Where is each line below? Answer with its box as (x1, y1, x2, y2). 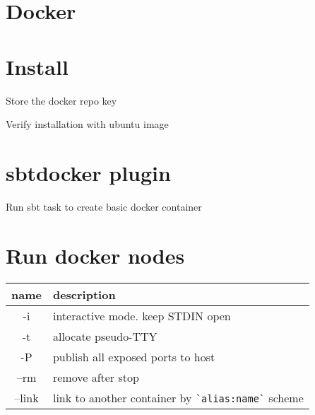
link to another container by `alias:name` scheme (52, 389, 304, 406)
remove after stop (52, 368, 139, 385)
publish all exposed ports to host (52, 348, 215, 365)
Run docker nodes (6, 240, 185, 269)
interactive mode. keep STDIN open (52, 307, 231, 324)
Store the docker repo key (6, 93, 117, 107)
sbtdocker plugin (6, 158, 171, 187)
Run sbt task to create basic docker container (6, 199, 202, 214)
